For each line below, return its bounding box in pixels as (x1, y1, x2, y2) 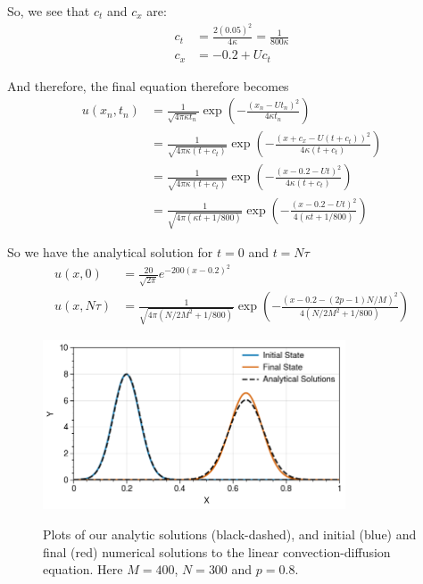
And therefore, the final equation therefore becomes (7, 76, 289, 95)
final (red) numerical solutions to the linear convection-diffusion (43, 542, 391, 561)
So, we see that (7, 2, 90, 20)
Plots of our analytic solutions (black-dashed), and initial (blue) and (43, 524, 417, 543)
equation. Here (43, 560, 123, 579)
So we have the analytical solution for (7, 243, 213, 262)
